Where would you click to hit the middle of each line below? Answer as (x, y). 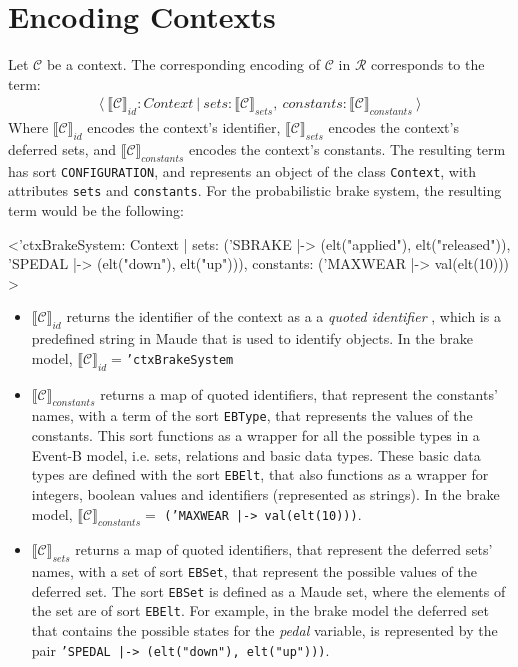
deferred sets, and (62, 148)
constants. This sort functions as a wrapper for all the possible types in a (255, 435)
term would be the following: (96, 210)
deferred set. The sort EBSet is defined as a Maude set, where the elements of (268, 590)
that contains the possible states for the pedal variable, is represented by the (264, 630)
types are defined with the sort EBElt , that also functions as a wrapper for (260, 474)
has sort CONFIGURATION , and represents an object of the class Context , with (242, 170)
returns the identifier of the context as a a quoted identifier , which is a (283, 316)
